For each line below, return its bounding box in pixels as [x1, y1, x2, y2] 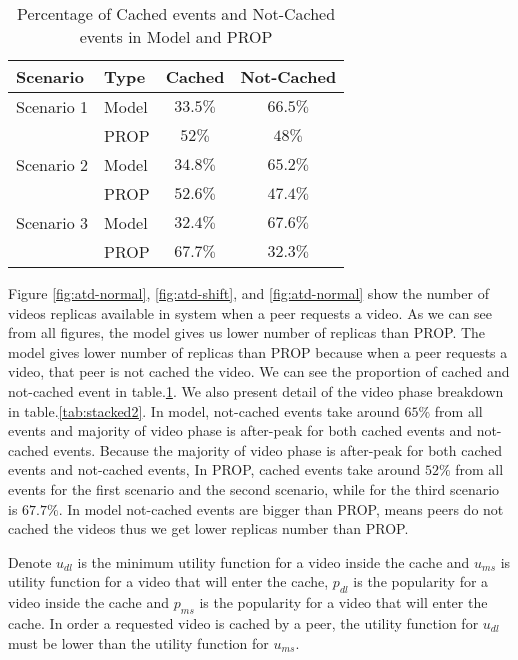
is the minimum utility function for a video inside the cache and [77, 551, 470, 572]
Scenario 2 [16, 153, 89, 176]
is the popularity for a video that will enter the [199, 592, 488, 613]
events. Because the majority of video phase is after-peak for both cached [53, 439, 503, 460]
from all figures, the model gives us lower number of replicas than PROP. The [8, 322, 486, 343]
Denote [8, 551, 52, 572]
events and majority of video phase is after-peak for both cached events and [8, 420, 472, 441]
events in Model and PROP [79, 25, 273, 48]
